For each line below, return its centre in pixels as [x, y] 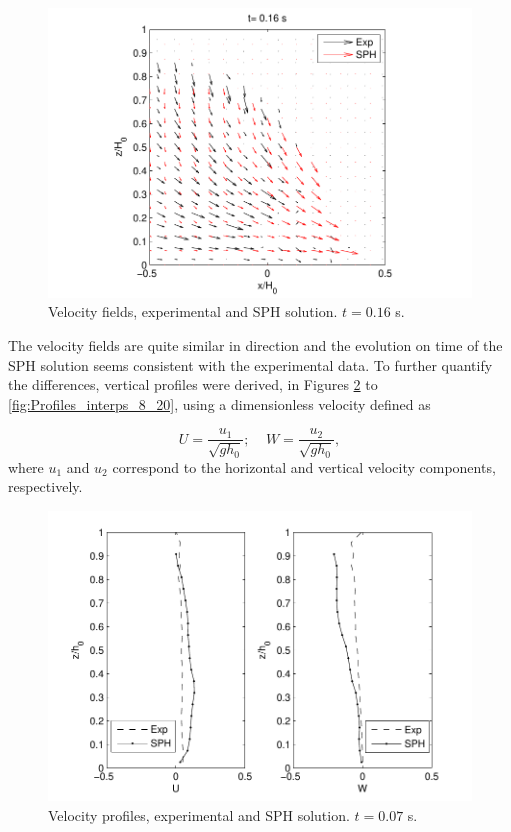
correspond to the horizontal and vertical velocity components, [304, 466]
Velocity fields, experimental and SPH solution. [193, 311]
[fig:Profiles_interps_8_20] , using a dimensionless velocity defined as [219, 403]
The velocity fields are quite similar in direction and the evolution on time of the [255, 345]
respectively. [45, 486]
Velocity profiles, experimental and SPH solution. [199, 814]
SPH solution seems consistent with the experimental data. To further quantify [250, 364]
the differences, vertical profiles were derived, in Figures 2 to [193, 384]
